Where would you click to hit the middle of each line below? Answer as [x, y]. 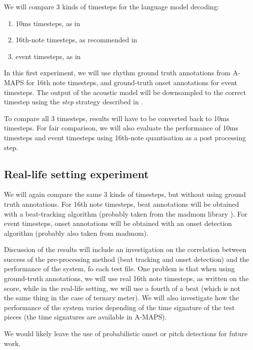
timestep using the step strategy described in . [74, 102]
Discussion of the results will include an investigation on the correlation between [125, 249]
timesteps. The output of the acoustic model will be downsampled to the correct [125, 92]
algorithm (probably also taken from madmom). [76, 233]
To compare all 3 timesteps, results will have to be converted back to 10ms [117, 118]
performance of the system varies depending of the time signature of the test [119, 307]
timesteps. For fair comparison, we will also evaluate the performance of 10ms [121, 128]
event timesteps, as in [48, 56]
